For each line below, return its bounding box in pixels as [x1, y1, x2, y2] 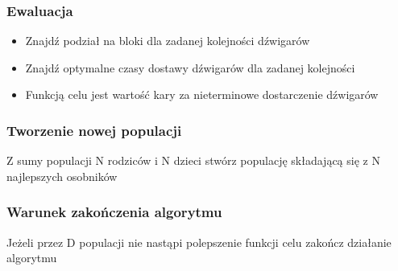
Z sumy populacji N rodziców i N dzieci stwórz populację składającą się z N [6, 152, 380, 169]
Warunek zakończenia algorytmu [6, 202, 222, 222]
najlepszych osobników [6, 167, 118, 184]
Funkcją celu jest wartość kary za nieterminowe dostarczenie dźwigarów [25, 86, 379, 103]
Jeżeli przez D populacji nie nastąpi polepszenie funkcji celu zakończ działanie [6, 233, 392, 250]
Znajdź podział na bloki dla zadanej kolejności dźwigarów [25, 32, 310, 49]
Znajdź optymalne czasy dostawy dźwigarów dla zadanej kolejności [25, 59, 355, 76]
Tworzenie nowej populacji [6, 120, 182, 140]
